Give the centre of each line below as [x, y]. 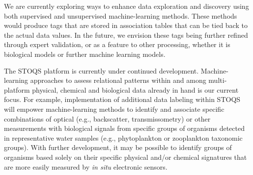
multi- [218, 80]
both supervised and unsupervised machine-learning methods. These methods [121, 15]
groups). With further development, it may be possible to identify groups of [118, 147]
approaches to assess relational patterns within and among [118, 80]
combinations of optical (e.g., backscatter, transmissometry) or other [107, 118]
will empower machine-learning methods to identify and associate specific [114, 109]
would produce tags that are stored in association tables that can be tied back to [126, 25]
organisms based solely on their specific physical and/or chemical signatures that [126, 157]
